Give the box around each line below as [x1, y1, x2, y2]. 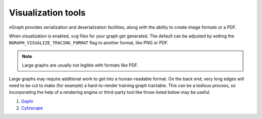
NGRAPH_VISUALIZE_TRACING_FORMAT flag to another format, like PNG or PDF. [9, 40, 169, 46]
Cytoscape [21, 105, 43, 111]
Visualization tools [9, 7, 86, 18]
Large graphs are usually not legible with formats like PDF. [22, 62, 138, 68]
